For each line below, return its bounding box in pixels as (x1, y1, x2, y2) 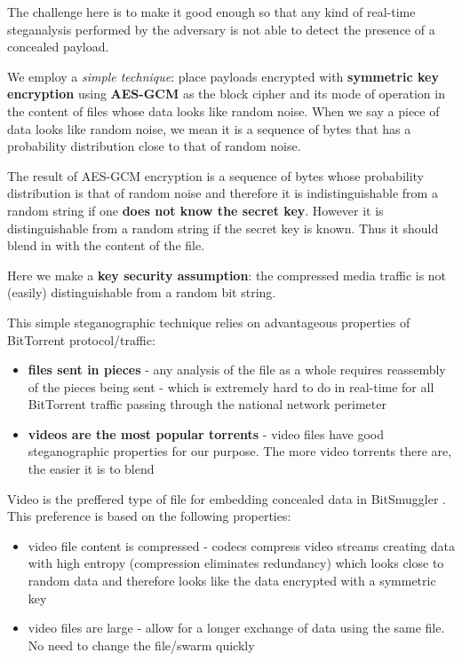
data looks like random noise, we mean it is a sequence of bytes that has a (7, 119, 411, 138)
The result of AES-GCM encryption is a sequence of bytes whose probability (7, 166, 425, 185)
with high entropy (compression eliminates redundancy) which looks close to (28, 554, 444, 572)
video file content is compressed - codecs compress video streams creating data (28, 536, 455, 555)
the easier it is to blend (28, 460, 155, 478)
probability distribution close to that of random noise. (7, 137, 301, 155)
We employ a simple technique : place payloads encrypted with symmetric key (7, 67, 439, 85)
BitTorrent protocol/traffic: (7, 330, 155, 349)
